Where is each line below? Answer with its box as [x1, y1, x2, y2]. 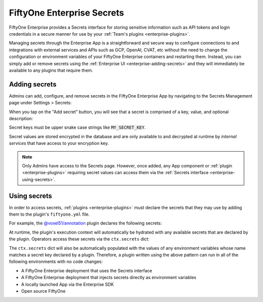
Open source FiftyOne [21, 288, 66, 294]
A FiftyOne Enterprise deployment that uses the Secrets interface [21, 267, 152, 273]
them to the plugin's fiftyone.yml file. [9, 211, 90, 217]
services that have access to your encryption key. [9, 141, 109, 146]
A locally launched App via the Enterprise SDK [21, 281, 114, 287]
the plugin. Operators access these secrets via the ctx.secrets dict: [9, 236, 150, 242]
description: [9, 115, 34, 121]
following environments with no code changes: [9, 259, 103, 264]
